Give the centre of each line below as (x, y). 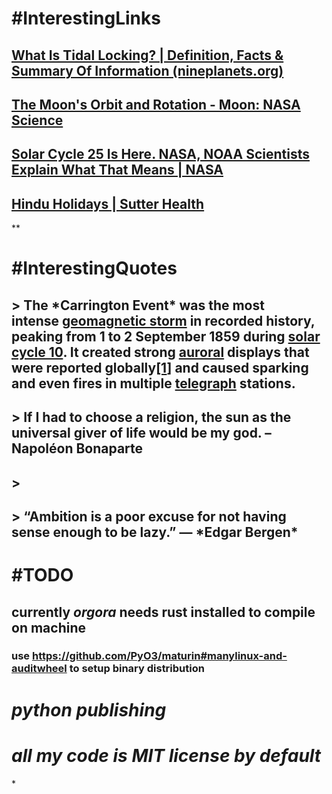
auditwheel (39, 669)
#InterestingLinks (86, 18)
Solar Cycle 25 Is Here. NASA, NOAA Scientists (161, 154)
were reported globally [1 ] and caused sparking (160, 367)
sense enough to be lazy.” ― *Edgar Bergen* (155, 532)
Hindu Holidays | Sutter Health (108, 203)
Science (37, 120)
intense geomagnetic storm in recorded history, (163, 320)
